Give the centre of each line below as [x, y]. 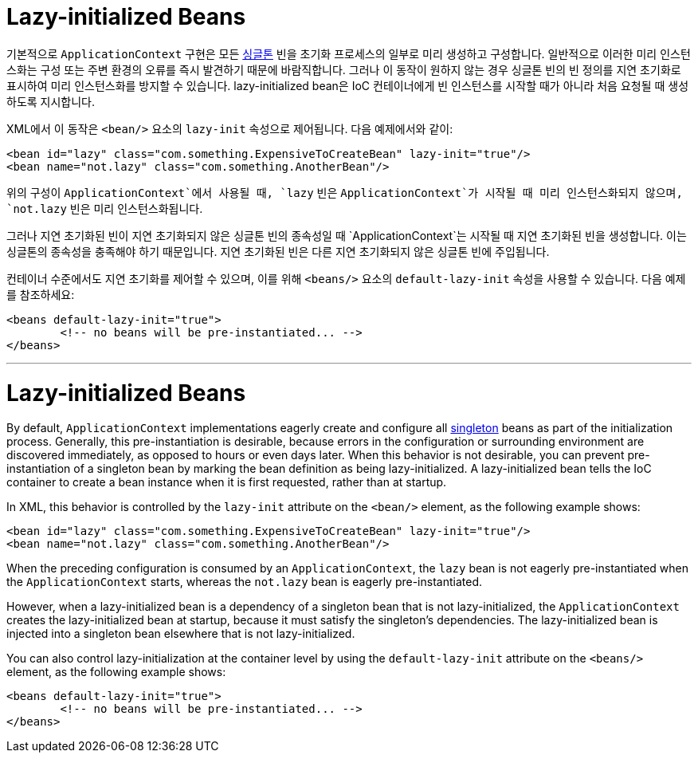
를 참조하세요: [41, 294]
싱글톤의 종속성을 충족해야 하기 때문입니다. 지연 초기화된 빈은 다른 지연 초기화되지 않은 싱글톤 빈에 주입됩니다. [278, 251]
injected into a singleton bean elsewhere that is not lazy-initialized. [181, 634]
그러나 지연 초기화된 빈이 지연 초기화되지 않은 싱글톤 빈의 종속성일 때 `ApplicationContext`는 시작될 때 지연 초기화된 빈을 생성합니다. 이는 [347, 235]
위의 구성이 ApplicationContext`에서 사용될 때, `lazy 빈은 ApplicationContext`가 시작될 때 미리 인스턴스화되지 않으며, [345, 192]
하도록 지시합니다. [51, 101]
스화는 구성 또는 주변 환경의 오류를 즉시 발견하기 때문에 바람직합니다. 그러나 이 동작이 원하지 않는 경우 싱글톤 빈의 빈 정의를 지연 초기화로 [344, 69]
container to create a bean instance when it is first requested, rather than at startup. [227, 482]
